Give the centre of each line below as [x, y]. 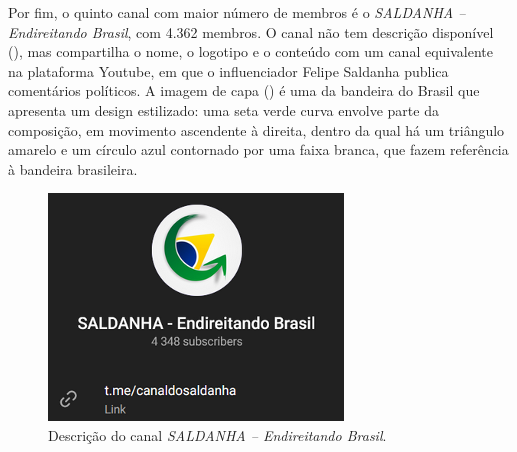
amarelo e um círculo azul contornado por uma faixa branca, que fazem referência [258, 149]
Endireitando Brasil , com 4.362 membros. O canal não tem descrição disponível [251, 31]
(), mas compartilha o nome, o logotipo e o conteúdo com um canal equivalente [251, 51]
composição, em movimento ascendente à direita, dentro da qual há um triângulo [256, 129]
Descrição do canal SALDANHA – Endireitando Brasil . [217, 434]
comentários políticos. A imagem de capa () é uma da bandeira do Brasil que [244, 90]
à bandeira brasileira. [73, 168]
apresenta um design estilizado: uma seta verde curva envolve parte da [223, 109]
